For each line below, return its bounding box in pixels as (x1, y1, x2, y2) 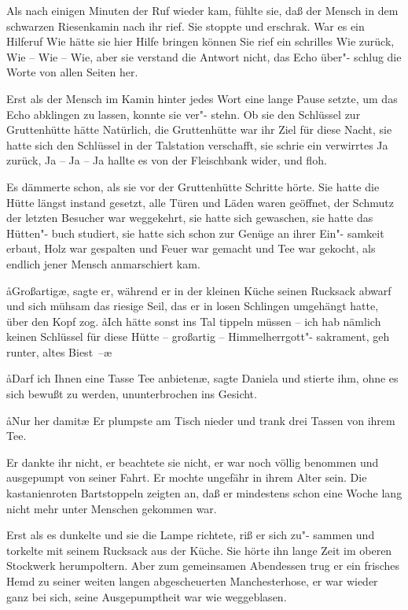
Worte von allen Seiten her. (6, 64, 138, 80)
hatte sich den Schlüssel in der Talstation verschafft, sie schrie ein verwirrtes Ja (6, 136, 388, 153)
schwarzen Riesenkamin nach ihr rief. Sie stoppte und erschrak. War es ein (6, 17, 365, 34)
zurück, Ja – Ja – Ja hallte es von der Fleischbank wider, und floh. (6, 152, 327, 168)
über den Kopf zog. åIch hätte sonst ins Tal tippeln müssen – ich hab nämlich (6, 312, 381, 329)
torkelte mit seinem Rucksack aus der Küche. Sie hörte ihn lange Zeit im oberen (6, 542, 392, 558)
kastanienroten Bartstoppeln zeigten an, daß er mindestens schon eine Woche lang (6, 485, 402, 501)
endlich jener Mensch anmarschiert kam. (6, 255, 200, 272)
